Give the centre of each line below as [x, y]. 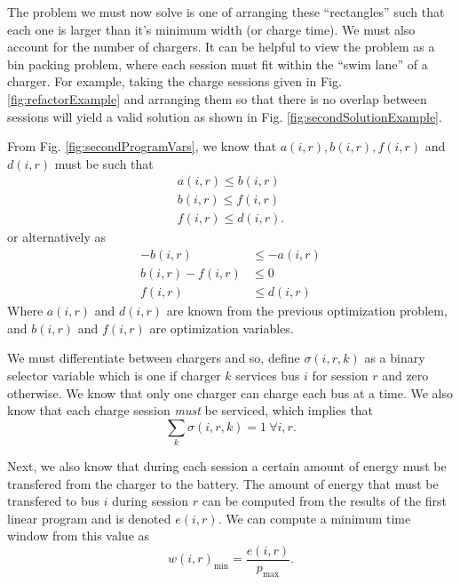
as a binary [395, 358]
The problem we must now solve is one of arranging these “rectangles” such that [226, 12]
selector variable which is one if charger [114, 375]
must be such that [104, 163]
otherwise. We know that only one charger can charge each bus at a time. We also [230, 392]
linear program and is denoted [89, 518]
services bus [268, 375]
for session [340, 375]
